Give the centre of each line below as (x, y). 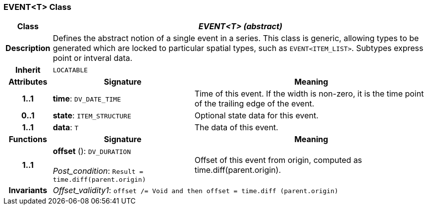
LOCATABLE (70, 70)
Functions (28, 139)
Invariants (28, 190)
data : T (66, 128)
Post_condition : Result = (98, 171)
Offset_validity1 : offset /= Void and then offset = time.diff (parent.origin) (195, 190)
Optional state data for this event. (256, 116)
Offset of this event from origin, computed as (278, 160)
